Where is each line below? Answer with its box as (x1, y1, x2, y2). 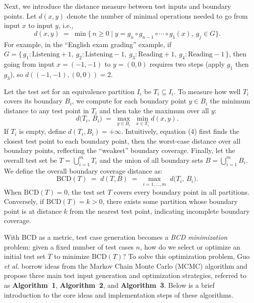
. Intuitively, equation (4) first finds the (121, 126, 239, 136)
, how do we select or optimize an (140, 241, 240, 252)
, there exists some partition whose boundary (102, 196, 238, 206)
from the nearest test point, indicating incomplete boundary (69, 205, 250, 216)
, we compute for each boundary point (72, 96, 186, 106)
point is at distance (4, 205, 62, 216)
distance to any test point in (4, 105, 89, 115)
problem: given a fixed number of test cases (4, 241, 134, 252)
